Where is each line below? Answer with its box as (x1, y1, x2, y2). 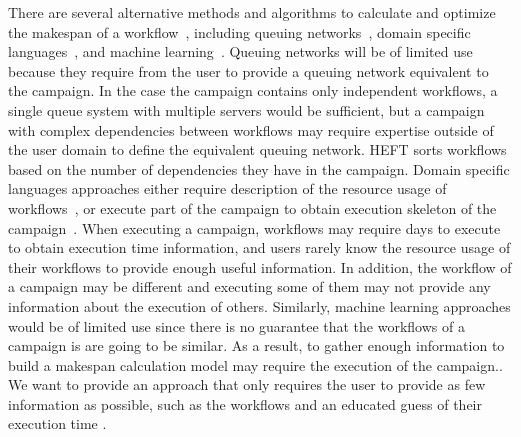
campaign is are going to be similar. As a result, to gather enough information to (8, 335, 505, 356)
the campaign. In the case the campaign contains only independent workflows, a (8, 80, 498, 101)
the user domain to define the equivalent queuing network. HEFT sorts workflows (8, 139, 507, 160)
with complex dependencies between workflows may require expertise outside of (8, 119, 494, 140)
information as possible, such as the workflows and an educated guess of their (8, 393, 482, 414)
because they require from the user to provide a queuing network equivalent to (8, 60, 489, 81)
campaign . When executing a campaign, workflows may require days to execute (8, 217, 501, 238)
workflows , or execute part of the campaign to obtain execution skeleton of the (8, 197, 497, 218)
